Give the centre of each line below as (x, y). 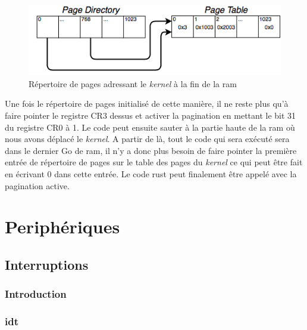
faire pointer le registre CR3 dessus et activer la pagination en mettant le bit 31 (151, 115)
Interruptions (47, 264)
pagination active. (37, 185)
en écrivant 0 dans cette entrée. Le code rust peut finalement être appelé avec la (151, 174)
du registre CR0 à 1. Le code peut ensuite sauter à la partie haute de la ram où (150, 127)
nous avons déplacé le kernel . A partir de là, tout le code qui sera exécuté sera (147, 139)
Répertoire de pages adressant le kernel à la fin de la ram (133, 83)
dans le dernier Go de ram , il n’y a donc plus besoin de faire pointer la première (151, 150)
